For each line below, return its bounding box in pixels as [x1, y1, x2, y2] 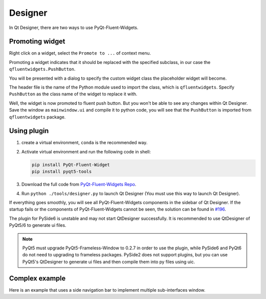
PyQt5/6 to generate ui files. [9, 222, 66, 228]
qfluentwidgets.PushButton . [9, 66, 76, 72]
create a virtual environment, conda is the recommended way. [21, 140, 148, 146]
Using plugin [9, 127, 49, 135]
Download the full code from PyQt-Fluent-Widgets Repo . [21, 181, 136, 187]
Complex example [9, 274, 66, 282]
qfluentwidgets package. [9, 114, 66, 120]
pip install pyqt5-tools [32, 169, 92, 175]
